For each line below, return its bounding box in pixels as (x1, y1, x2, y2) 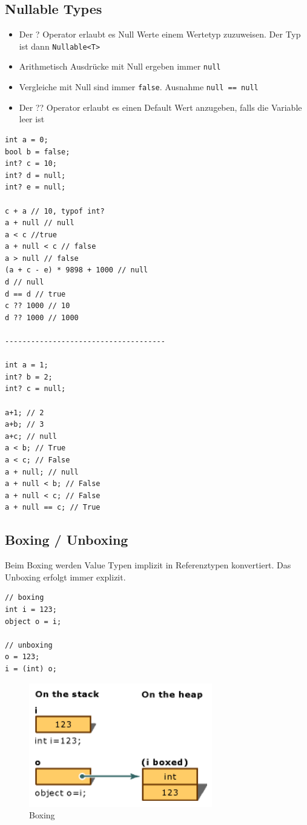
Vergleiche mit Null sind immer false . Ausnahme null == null (19, 81, 259, 93)
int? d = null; (5, 171, 66, 180)
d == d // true (5, 289, 66, 298)
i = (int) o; (5, 664, 57, 673)
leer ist (19, 113, 45, 125)
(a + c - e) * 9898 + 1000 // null (5, 266, 148, 275)
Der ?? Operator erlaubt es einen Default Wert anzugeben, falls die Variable (19, 100, 302, 113)
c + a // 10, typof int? (5, 206, 105, 215)
